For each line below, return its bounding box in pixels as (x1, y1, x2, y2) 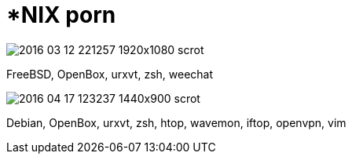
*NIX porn (6, 2, 116, 28)
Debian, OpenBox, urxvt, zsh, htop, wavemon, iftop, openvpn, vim (6, 115, 346, 129)
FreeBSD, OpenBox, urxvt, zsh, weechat (6, 67, 214, 81)
